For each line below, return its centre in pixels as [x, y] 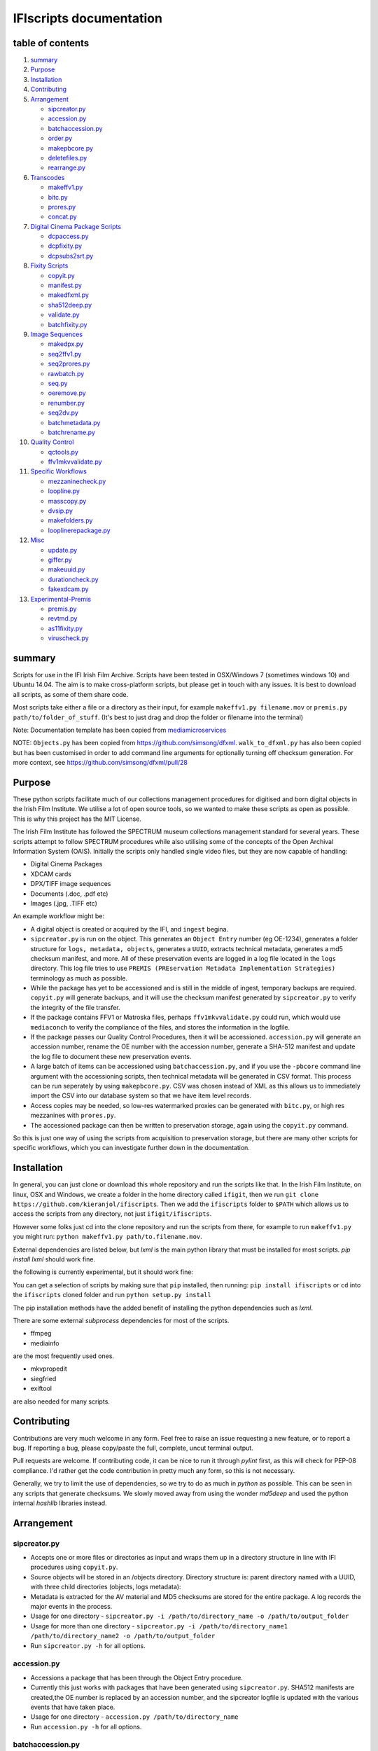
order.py [60, 138]
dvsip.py [61, 511]
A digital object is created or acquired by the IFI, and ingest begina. [129, 929]
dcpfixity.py [65, 246]
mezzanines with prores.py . [73, 1115]
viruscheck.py [68, 638]
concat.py [62, 216]
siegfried [43, 1378]
